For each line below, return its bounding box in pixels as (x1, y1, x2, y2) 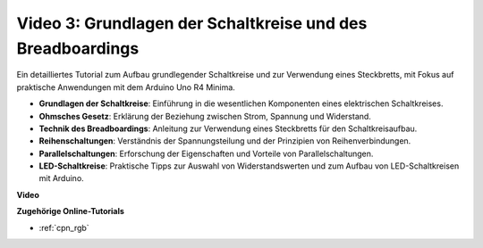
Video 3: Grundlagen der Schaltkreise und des (16, 13, 368, 33)
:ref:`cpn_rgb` (38, 222, 89, 233)
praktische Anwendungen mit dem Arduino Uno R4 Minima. (16, 81, 236, 93)
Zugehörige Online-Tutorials (16, 206, 125, 217)
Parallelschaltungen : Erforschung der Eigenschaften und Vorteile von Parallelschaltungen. (38, 148, 374, 159)
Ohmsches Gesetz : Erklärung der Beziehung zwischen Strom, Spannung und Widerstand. (38, 111, 371, 121)
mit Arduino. (38, 173, 84, 184)
